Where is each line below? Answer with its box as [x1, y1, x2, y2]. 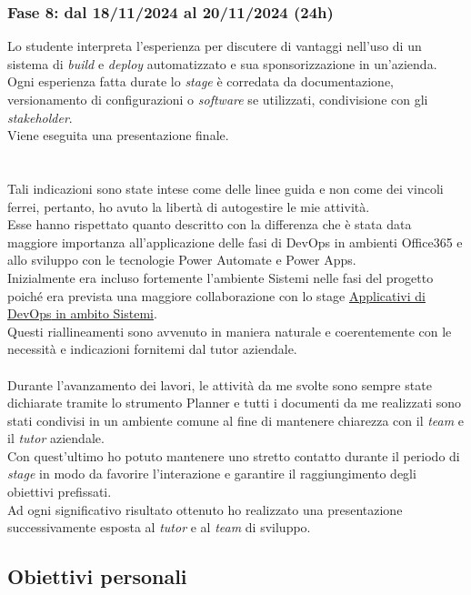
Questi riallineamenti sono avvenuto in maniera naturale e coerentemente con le [7, 321, 452, 340]
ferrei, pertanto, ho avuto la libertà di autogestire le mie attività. [7, 197, 370, 216]
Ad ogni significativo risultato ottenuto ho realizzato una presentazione [7, 499, 403, 519]
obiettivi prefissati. [7, 482, 112, 501]
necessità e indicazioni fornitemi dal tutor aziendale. [7, 339, 297, 358]
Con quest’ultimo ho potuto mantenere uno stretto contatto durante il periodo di [7, 446, 460, 465]
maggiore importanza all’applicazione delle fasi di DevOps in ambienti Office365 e [7, 232, 463, 251]
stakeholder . [7, 107, 73, 126]
